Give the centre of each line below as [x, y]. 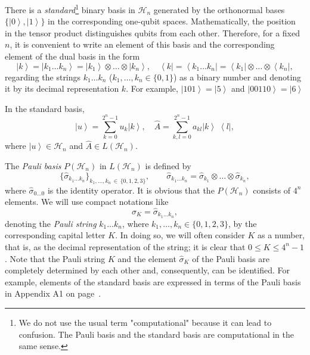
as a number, [281, 235]
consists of [272, 190]
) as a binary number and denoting [237, 77]
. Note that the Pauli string [55, 258]
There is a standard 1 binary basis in [70, 9]
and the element [147, 258]
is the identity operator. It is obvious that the [131, 190]
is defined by [168, 165]
